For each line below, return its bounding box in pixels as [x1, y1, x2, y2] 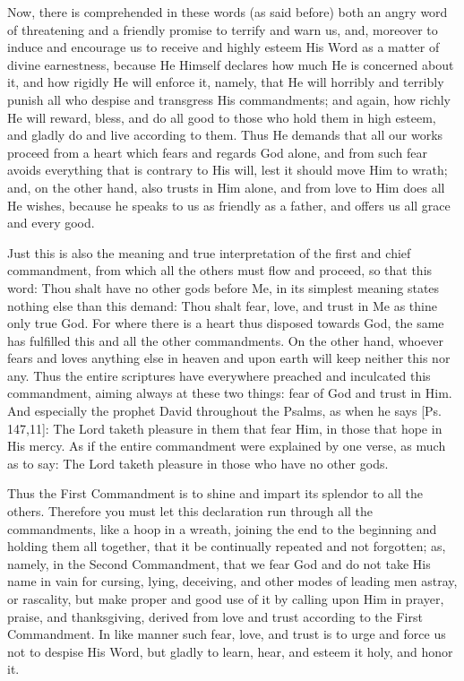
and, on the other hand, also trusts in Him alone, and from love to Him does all [7, 177, 445, 196]
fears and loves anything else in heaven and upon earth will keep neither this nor [7, 349, 451, 367]
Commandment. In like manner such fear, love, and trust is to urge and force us [7, 625, 446, 643]
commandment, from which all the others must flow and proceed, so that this [7, 261, 433, 280]
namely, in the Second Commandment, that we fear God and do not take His [7, 554, 431, 573]
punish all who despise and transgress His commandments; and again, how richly [7, 90, 451, 108]
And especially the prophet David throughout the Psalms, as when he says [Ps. [7, 401, 442, 420]
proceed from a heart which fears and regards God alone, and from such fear [7, 142, 427, 161]
